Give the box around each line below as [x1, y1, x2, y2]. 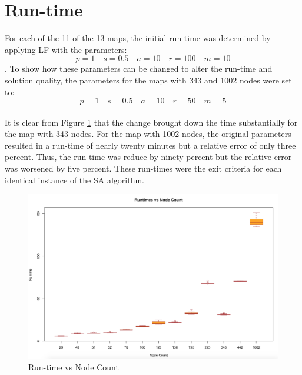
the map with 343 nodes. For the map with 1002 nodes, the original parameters [5, 128, 291, 140]
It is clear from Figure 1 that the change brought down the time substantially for [5, 116, 298, 128]
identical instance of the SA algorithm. [5, 173, 144, 186]
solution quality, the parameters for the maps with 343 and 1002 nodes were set [5, 73, 292, 86]
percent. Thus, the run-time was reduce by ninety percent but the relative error [5, 150, 292, 163]
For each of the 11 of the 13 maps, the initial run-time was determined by [5, 32, 271, 44]
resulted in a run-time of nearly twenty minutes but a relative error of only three [5, 139, 296, 151]
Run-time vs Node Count [28, 361, 119, 373]
